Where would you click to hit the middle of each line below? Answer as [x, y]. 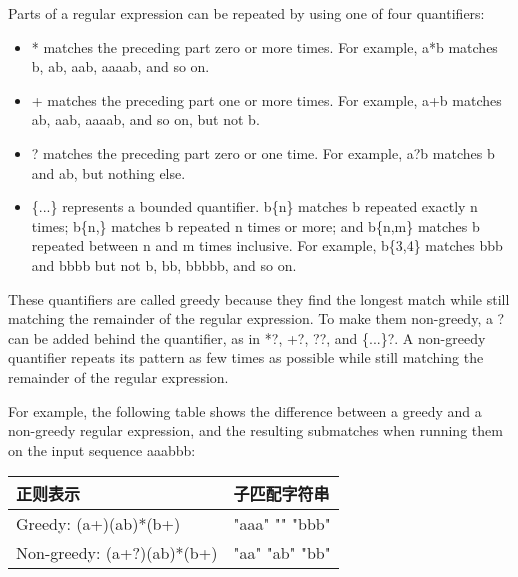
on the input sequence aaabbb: [102, 449]
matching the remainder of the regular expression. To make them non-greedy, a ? [256, 318]
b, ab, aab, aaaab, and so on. [120, 66]
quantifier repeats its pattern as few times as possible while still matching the [246, 357]
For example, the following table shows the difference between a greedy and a [245, 410]
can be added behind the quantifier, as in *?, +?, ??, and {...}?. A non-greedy [247, 337]
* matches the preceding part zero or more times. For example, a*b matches [264, 46]
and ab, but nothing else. [108, 172]
